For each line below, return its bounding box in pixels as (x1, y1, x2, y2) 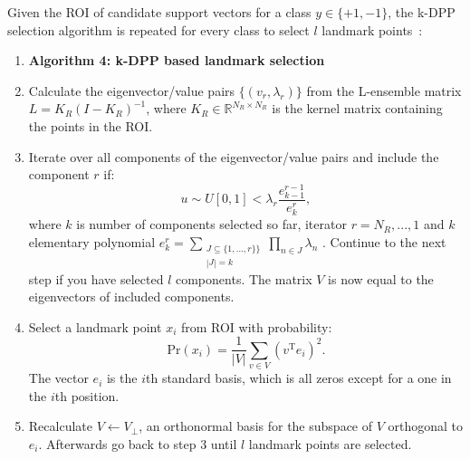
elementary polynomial (28, 233, 156, 252)
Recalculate (28, 416, 92, 435)
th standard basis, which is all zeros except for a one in (146, 368, 452, 387)
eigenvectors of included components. (28, 287, 235, 306)
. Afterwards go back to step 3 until (38, 435, 237, 454)
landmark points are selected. (248, 435, 412, 454)
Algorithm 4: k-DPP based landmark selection (28, 51, 325, 70)
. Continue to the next (322, 233, 446, 252)
